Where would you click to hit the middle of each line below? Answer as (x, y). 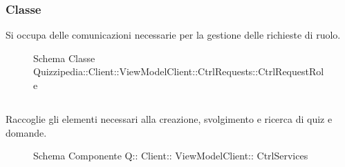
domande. (26, 132)
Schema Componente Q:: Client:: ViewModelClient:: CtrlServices (171, 156)
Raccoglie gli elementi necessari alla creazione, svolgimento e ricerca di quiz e (169, 118)
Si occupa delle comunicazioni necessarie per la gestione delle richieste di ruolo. (173, 35)
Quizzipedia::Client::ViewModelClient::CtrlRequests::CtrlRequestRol (179, 71)
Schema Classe (64, 58)
